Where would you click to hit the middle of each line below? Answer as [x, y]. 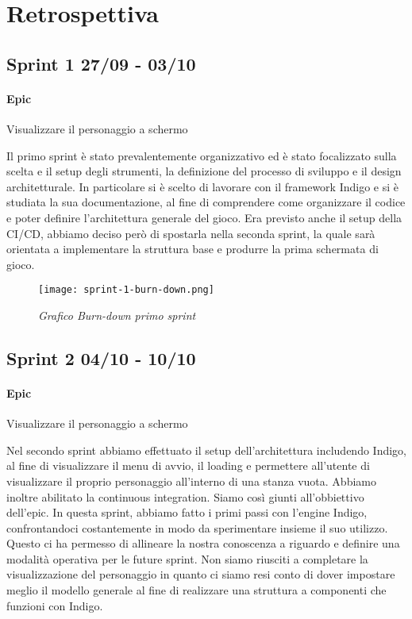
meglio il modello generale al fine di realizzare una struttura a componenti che [196, 590]
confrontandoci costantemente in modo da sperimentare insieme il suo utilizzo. [197, 527]
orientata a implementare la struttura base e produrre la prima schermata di [193, 249]
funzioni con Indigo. [55, 605]
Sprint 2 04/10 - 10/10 [101, 358]
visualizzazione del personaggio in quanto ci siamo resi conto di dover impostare [201, 574]
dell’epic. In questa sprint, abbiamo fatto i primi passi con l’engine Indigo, [187, 512]
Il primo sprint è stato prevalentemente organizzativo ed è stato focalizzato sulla [202, 155]
